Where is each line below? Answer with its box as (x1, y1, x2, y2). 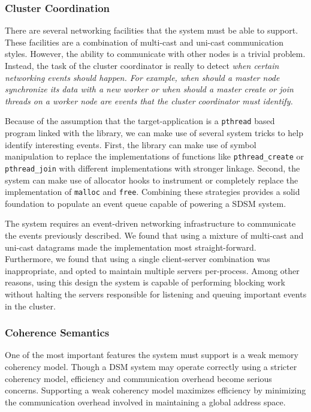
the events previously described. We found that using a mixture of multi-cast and (5, 228, 304, 241)
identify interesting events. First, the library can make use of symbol (5, 138, 256, 151)
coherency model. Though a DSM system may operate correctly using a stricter (5, 360, 297, 372)
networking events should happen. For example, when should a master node (5, 71, 280, 83)
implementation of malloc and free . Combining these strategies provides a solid (5, 185, 300, 198)
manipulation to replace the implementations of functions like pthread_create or (5, 150, 304, 163)
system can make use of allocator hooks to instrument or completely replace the (5, 173, 298, 186)
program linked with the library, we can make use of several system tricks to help (5, 127, 303, 139)
